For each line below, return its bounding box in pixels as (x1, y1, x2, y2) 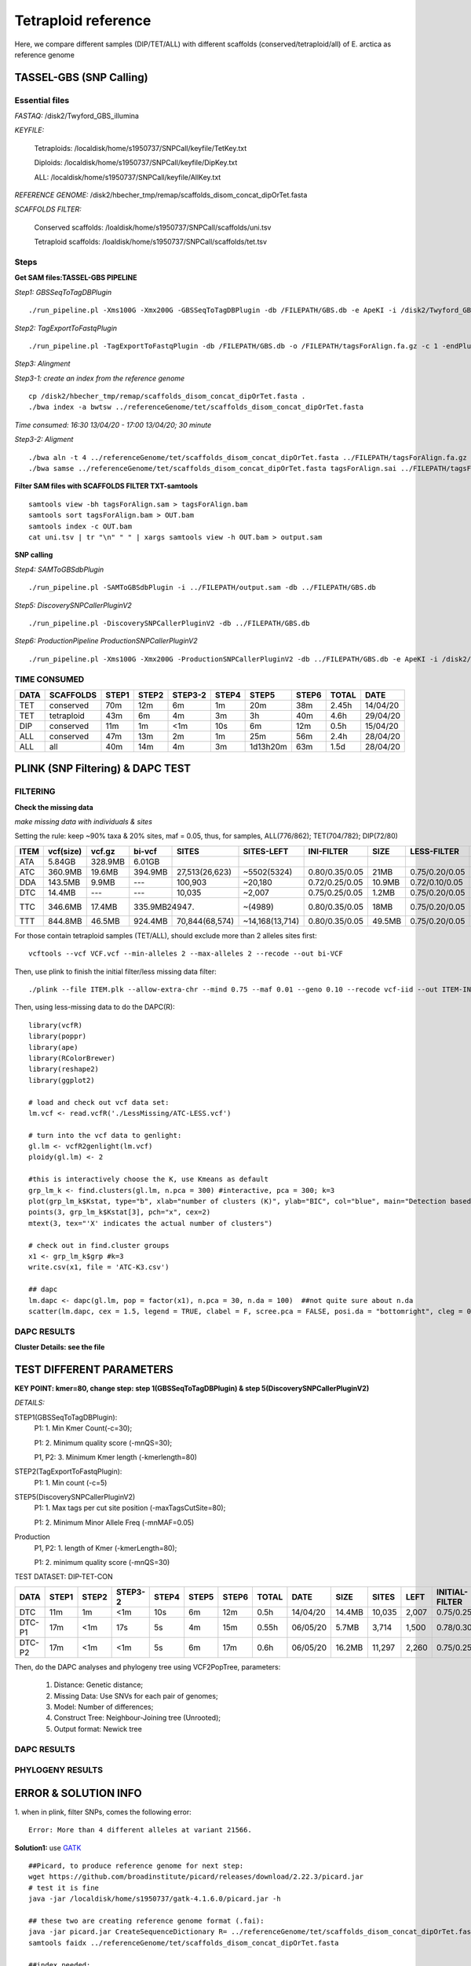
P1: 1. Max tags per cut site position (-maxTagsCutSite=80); (34, 1503, 226, 1513)
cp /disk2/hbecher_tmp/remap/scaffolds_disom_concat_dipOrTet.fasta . (28, 392, 306, 401)
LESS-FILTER (410, 845, 459, 856)
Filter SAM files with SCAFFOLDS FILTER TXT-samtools (14, 481, 199, 491)
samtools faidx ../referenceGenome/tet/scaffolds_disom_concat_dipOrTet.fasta (28, 1938, 339, 1947)
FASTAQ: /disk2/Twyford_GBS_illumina (14, 111, 139, 121)
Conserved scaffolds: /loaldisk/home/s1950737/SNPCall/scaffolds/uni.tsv (34, 223, 272, 232)
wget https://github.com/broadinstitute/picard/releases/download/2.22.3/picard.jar (28, 1872, 364, 1881)
